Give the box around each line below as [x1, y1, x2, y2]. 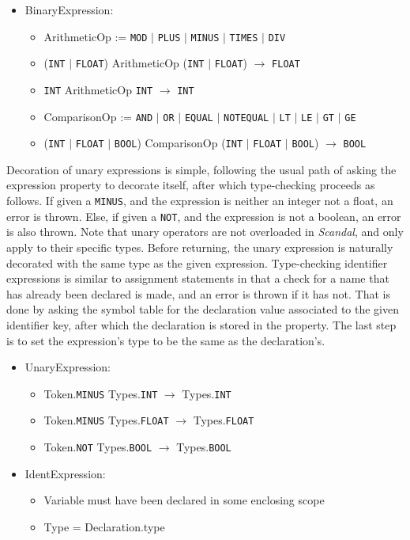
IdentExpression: [24, 465, 106, 481]
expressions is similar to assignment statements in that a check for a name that [6, 270, 389, 287]
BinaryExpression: [24, 2, 114, 17]
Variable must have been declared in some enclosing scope [43, 492, 325, 508]
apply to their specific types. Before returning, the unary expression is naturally [6, 238, 393, 255]
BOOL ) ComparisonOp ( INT [114, 135, 243, 151]
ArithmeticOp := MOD [43, 28, 148, 44]
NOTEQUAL [223, 112, 269, 124]
